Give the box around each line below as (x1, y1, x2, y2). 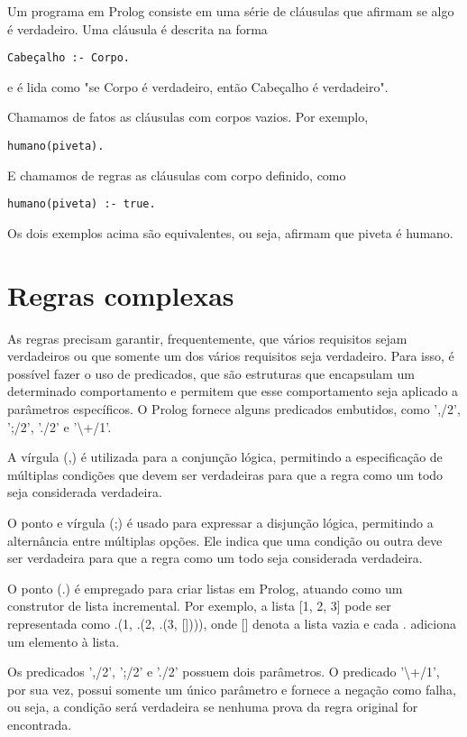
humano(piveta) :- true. (7, 198, 156, 211)
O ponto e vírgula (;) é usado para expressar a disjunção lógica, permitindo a (7, 513, 434, 531)
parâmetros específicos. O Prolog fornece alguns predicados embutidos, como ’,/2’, (7, 400, 461, 419)
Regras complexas (7, 276, 234, 313)
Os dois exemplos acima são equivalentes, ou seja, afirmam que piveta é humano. (7, 223, 453, 242)
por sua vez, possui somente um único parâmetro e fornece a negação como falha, (7, 679, 456, 698)
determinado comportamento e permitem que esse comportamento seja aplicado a (7, 382, 459, 401)
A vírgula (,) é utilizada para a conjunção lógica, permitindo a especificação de (7, 447, 443, 466)
